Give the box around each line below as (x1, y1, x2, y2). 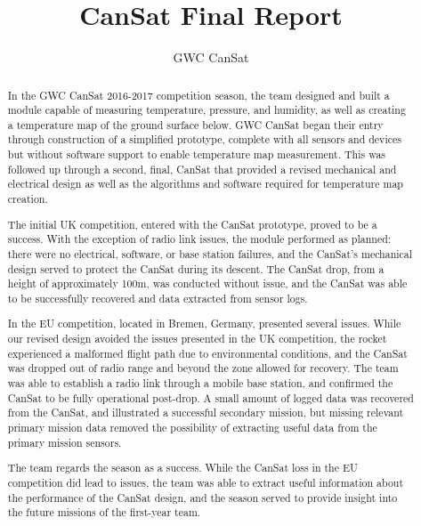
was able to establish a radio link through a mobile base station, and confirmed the (7, 376, 393, 391)
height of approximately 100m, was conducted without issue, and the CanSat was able (7, 276, 408, 291)
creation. (7, 191, 48, 206)
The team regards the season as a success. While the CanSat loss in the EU (7, 460, 358, 475)
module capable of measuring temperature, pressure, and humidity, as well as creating (7, 102, 406, 117)
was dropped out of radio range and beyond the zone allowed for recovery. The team (7, 360, 399, 376)
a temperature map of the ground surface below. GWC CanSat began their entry (7, 117, 384, 132)
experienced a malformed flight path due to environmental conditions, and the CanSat (7, 345, 408, 360)
